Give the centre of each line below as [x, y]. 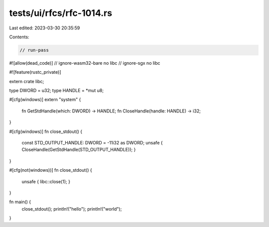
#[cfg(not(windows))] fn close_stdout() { [51, 170]
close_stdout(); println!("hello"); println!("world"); [72, 209]
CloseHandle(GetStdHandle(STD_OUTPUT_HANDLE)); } [79, 150]
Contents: [19, 37]
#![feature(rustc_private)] [35, 72]
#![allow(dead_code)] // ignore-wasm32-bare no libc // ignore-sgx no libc [85, 63]
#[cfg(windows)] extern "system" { [45, 100]
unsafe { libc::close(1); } [46, 181]
